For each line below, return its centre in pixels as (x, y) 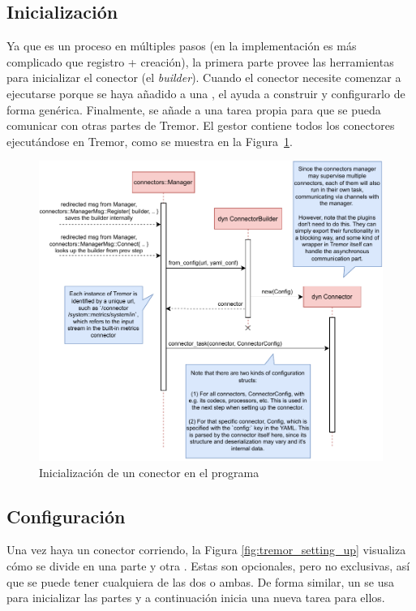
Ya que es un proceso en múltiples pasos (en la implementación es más (182, 46)
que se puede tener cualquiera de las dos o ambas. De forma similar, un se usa (201, 581)
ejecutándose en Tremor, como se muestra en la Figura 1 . (150, 141)
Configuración (66, 516)
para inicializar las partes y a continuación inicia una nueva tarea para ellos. (196, 598)
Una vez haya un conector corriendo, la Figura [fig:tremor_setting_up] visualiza (206, 550)
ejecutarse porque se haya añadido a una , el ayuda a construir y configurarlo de (206, 93)
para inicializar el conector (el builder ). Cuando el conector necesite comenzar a (204, 77)
